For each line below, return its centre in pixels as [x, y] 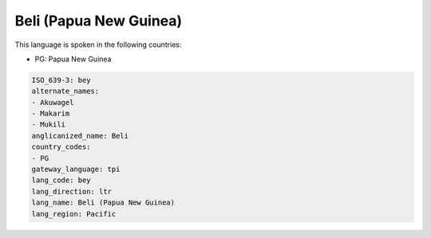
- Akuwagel [53, 102]
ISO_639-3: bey [61, 80]
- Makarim [51, 114]
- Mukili [49, 125]
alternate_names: [65, 91]
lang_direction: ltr [71, 191]
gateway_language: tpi [76, 170]
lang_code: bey [61, 180]
